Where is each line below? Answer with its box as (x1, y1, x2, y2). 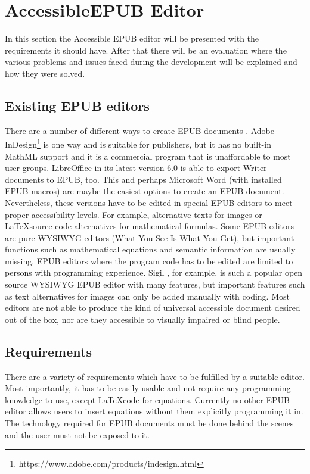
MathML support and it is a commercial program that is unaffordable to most (5, 149, 291, 162)
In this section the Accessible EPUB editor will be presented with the (5, 32, 259, 45)
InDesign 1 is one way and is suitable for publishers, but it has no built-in (5, 136, 271, 150)
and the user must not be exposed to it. (5, 428, 150, 441)
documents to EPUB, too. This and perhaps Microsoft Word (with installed (5, 173, 282, 185)
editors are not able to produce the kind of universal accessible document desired (5, 301, 300, 314)
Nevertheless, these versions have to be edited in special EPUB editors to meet (5, 196, 293, 208)
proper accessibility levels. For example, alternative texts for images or (5, 208, 262, 220)
